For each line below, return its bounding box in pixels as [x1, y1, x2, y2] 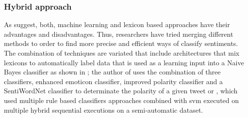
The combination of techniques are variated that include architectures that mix [4, 48, 240, 58]
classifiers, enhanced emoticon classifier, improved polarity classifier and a [4, 76, 223, 86]
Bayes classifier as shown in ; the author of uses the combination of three [4, 67, 221, 77]
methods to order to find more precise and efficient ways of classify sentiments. [4, 38, 238, 48]
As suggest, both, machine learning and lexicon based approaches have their [4, 19, 230, 29]
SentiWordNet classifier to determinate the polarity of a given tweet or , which [4, 86, 238, 96]
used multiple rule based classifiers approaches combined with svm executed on [4, 95, 239, 105]
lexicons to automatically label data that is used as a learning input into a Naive [4, 57, 244, 67]
